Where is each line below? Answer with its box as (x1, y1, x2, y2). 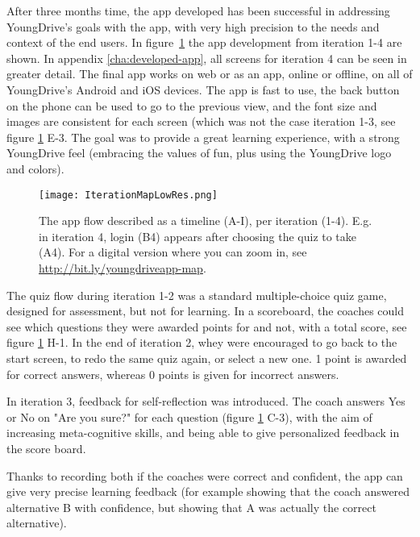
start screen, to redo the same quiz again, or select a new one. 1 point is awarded (6, 349, 407, 366)
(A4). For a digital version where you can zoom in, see (39, 244, 307, 260)
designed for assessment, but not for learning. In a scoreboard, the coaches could (6, 302, 405, 319)
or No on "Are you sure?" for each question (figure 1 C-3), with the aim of (6, 408, 372, 425)
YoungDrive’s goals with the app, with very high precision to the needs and (6, 18, 380, 35)
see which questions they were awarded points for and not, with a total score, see (6, 318, 407, 335)
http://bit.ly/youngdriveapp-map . (39, 259, 206, 276)
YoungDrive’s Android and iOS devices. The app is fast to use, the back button (6, 81, 400, 98)
